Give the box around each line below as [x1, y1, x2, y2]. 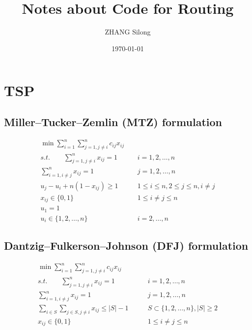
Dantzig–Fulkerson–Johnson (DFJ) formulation [4, 238, 249, 253]
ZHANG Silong [105, 27, 151, 37]
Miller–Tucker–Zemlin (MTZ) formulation [4, 114, 222, 129]
